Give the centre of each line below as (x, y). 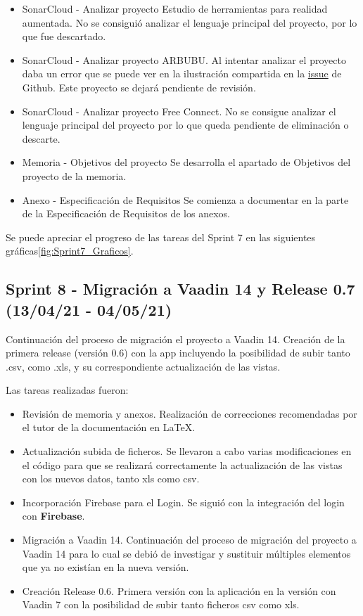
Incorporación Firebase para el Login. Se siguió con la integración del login (183, 502)
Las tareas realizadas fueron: (67, 390)
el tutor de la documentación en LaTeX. (109, 427)
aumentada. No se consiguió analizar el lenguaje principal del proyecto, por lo (190, 22)
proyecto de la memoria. (74, 175)
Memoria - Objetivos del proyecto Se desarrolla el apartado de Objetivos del (186, 162)
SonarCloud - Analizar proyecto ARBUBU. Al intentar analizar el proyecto (184, 59)
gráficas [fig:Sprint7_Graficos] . (70, 251)
